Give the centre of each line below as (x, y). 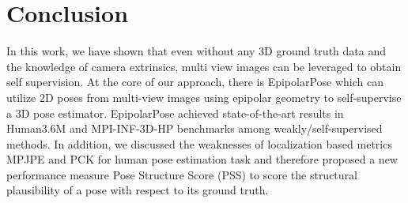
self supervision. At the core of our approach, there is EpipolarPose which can (195, 82)
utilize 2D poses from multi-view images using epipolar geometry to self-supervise (204, 97)
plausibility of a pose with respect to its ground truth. (138, 190)
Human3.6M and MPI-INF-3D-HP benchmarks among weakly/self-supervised (195, 128)
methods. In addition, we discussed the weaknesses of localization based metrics (199, 143)
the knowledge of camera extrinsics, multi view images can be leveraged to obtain (204, 66)
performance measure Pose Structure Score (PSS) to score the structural (182, 174)
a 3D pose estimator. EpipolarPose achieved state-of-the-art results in (175, 113)
